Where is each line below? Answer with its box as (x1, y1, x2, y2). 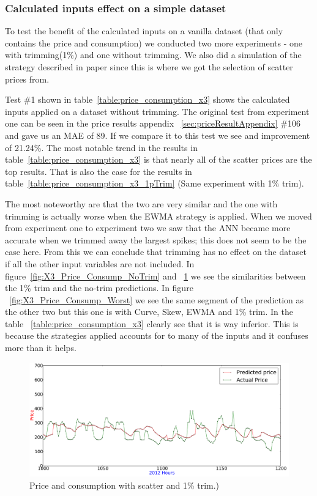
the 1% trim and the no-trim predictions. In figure (5, 281, 193, 294)
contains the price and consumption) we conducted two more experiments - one (5, 36, 303, 49)
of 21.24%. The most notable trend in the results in (5, 141, 198, 154)
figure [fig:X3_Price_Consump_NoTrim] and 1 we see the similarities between (5, 269, 306, 282)
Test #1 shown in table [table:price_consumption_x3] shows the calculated (5, 93, 290, 106)
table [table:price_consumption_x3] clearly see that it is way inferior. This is (5, 317, 299, 330)
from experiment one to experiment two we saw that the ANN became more (5, 221, 291, 234)
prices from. (5, 72, 50, 85)
